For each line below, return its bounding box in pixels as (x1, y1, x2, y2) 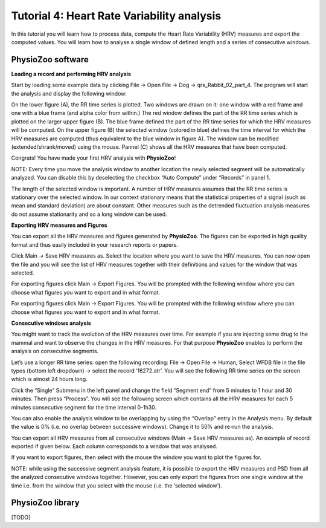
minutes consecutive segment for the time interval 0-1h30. (11, 403, 157, 411)
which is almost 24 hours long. (11, 376, 88, 383)
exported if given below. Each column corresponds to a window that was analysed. (11, 443, 217, 450)
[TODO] (11, 513, 31, 521)
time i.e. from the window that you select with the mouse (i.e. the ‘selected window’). (11, 481, 223, 489)
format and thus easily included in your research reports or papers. (11, 241, 178, 248)
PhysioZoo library (11, 498, 80, 508)
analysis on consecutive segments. (11, 348, 99, 355)
